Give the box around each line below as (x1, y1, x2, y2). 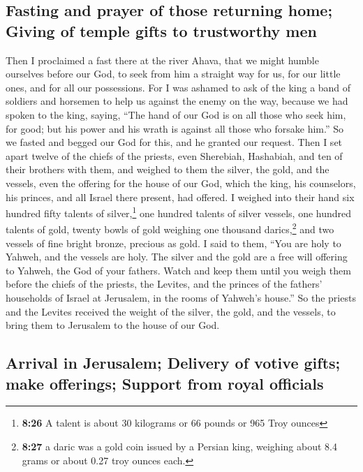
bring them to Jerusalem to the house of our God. (6, 318, 220, 332)
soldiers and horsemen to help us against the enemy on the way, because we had (6, 94, 348, 108)
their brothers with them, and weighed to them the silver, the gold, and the (6, 162, 329, 177)
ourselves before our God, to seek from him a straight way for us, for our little (6, 66, 341, 81)
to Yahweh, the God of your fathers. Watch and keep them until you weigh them (6, 263, 351, 277)
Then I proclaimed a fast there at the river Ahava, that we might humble (6, 52, 319, 67)
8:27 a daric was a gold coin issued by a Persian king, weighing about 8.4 (22, 438, 337, 453)
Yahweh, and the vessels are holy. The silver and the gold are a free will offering (6, 249, 348, 264)
